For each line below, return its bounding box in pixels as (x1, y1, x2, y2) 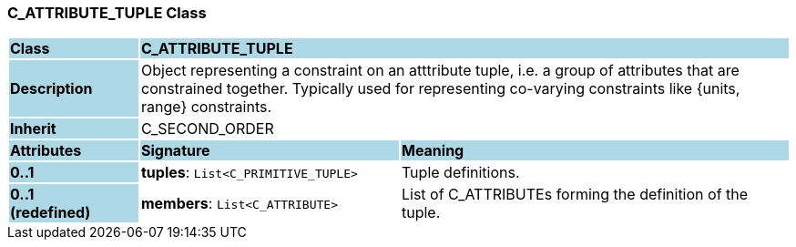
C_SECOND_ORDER (140, 119, 274, 139)
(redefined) (10, 203, 91, 222)
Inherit (10, 119, 56, 139)
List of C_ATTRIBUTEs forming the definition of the (401, 185, 749, 204)
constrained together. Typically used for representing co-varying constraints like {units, (140, 79, 740, 98)
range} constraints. (140, 98, 272, 117)
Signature (140, 141, 210, 160)
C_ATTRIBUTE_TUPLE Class (7, 4, 207, 22)
